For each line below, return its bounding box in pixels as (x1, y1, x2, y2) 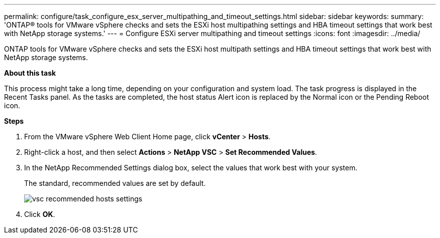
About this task (4, 69, 56, 77)
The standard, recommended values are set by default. (24, 179, 206, 187)
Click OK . (24, 210, 55, 218)
